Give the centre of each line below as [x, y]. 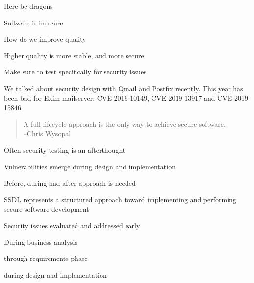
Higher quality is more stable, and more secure [74, 55]
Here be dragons [28, 6]
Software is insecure [34, 22]
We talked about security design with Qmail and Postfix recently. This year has [124, 88]
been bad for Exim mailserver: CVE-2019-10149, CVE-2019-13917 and [110, 98]
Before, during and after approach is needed [70, 183]
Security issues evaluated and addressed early [72, 225]
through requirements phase [46, 258]
